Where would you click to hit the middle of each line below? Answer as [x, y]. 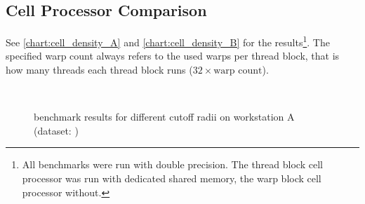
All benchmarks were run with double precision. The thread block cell [172, 164]
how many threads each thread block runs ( [99, 70]
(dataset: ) [56, 130]
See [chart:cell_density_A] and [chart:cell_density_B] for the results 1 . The [168, 41]
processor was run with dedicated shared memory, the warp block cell [172, 178]
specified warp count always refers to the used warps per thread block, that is [173, 56]
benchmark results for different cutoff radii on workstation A [164, 117]
